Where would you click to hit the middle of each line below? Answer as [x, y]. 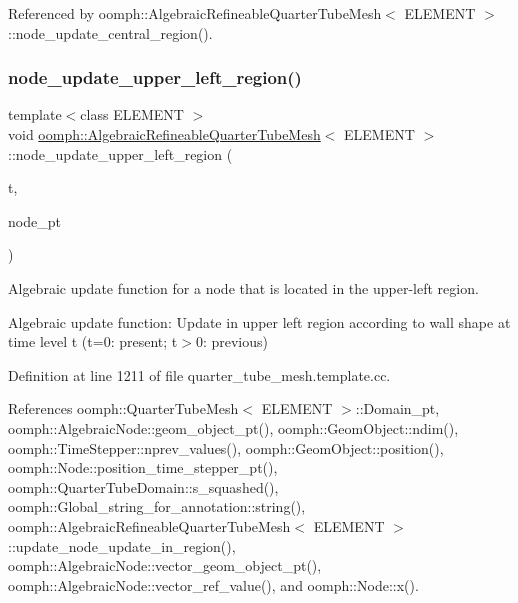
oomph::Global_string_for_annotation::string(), [157, 506]
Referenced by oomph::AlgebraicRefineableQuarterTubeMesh [195, 13]
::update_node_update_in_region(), [122, 545]
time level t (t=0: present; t [93, 341]
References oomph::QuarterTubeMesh [123, 408]
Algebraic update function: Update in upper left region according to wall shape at [259, 321]
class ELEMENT [132, 114]
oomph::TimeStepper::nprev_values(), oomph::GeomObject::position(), [226, 447]
